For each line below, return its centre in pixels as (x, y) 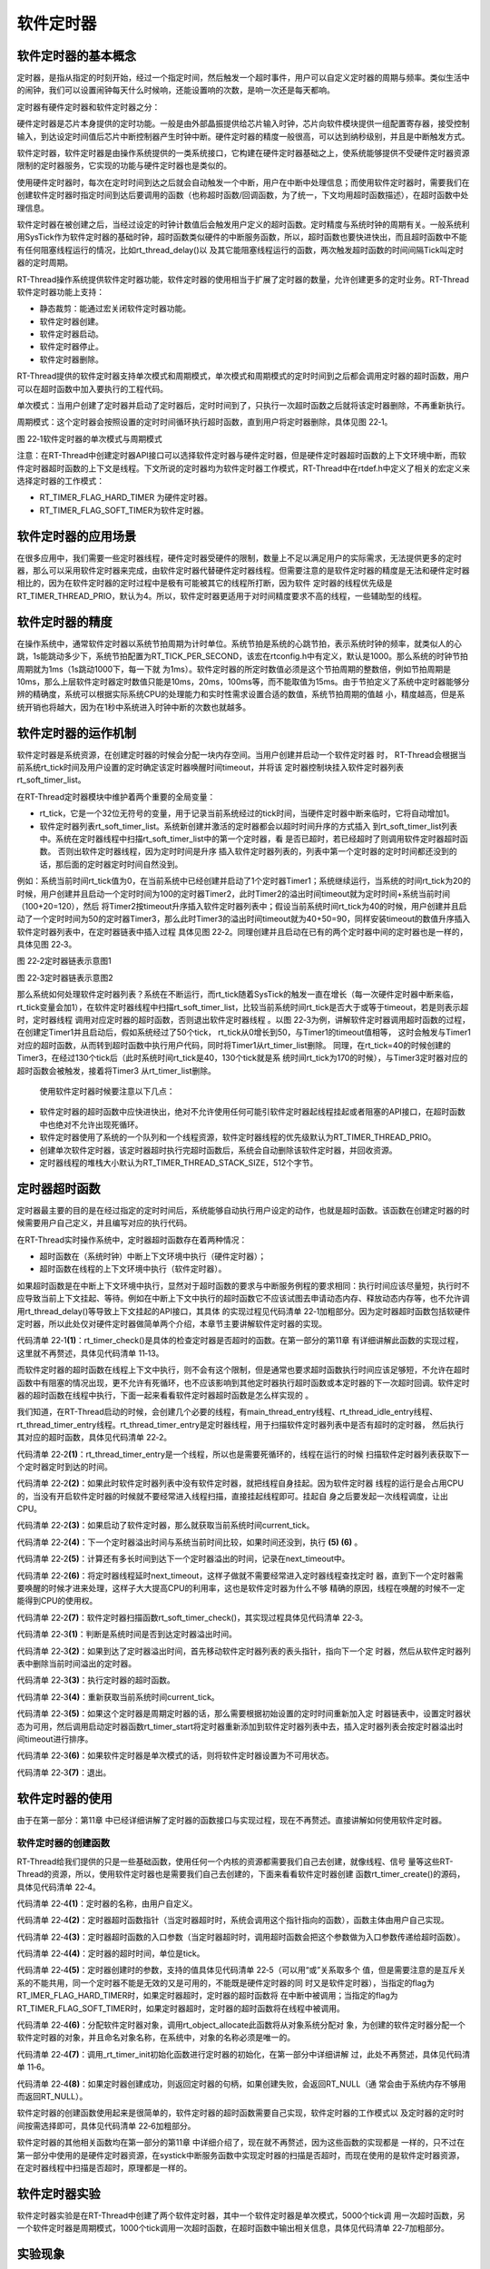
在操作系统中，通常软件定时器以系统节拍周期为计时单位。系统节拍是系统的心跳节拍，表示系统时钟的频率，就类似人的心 (239, 643)
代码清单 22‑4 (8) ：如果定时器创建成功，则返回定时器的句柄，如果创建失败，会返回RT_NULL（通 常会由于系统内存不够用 (241, 2084)
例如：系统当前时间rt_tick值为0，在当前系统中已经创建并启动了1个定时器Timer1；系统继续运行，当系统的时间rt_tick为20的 (244, 881)
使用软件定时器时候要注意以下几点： (107, 1091)
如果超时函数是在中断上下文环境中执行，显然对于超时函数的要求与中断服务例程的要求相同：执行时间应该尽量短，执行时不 (243, 1285)
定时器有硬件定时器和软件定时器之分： (88, 107)
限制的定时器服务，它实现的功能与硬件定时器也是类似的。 (124, 166)
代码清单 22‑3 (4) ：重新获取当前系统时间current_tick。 (118, 1696)
